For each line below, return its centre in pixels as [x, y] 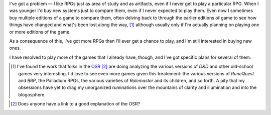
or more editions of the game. [40, 32]
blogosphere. [32, 94]
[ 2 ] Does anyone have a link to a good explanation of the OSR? [76, 104]
